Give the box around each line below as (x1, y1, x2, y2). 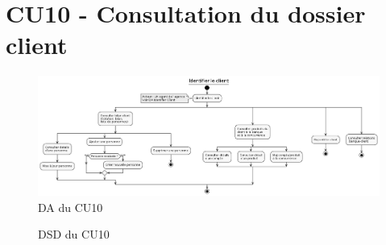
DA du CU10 (38, 198, 103, 215)
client (6, 28, 68, 61)
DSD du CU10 (38, 226, 110, 243)
